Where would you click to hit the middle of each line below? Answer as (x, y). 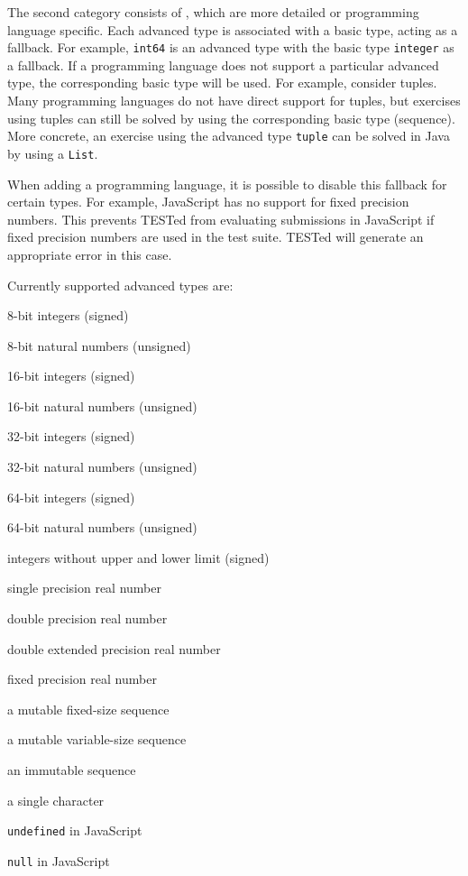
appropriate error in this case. (90, 254)
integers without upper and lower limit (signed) (138, 557)
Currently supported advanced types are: (120, 285)
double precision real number (87, 618)
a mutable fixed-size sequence (88, 709)
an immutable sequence (72, 770)
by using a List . (53, 153)
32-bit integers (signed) (71, 436)
